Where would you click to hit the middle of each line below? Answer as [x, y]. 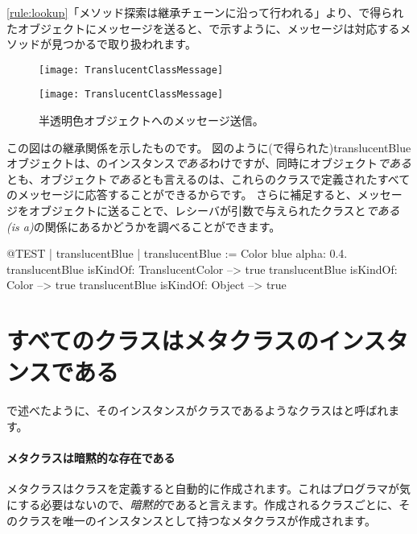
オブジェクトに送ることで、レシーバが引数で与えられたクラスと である [214, 211]
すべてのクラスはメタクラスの [163, 340]
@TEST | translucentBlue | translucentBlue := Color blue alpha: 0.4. [177, 253]
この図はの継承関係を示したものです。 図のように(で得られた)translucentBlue [209, 147]
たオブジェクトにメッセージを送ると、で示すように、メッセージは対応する [203, 28]
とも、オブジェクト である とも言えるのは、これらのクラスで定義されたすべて [208, 178]
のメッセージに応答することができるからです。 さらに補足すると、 [182, 195]
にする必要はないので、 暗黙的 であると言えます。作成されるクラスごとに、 [203, 504]
